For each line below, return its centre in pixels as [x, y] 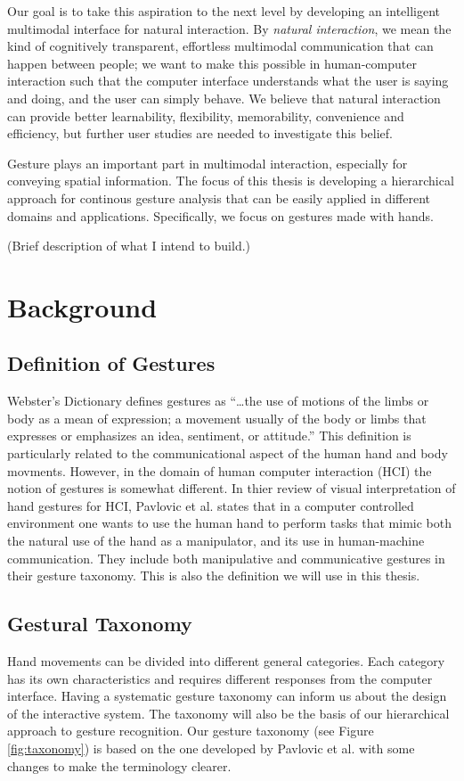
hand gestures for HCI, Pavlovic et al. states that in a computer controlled [211, 505]
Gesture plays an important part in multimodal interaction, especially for [208, 163]
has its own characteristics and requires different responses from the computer [220, 678]
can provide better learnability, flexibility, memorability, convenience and [206, 115]
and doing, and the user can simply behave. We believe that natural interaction [224, 98]
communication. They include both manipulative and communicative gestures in [226, 558]
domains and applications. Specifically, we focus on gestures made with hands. [220, 215]
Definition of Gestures [111, 363]
